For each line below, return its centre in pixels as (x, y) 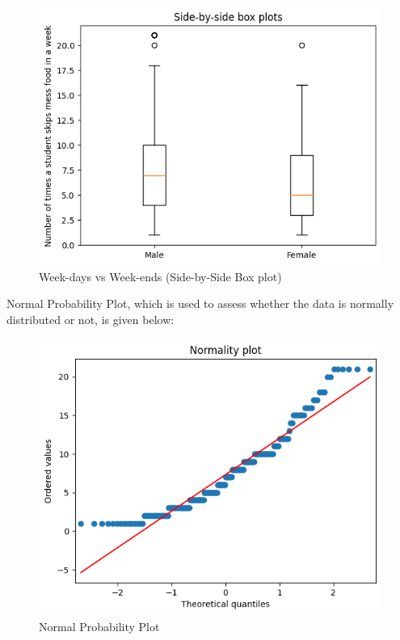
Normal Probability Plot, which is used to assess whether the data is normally (200, 303)
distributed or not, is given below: (91, 319)
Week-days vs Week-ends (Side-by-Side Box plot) (160, 276)
